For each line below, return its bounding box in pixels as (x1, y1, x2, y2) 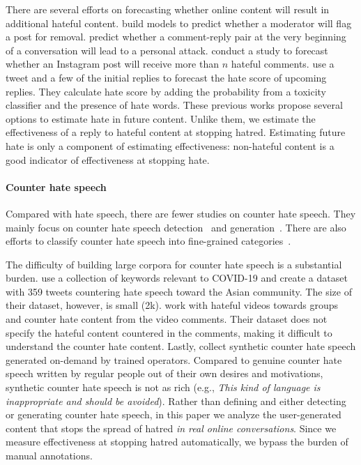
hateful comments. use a (231, 56, 335, 71)
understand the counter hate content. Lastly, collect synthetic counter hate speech (6, 339, 356, 353)
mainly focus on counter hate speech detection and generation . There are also (6, 220, 346, 234)
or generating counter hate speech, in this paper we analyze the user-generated (6, 407, 341, 422)
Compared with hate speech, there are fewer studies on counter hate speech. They (6, 206, 356, 220)
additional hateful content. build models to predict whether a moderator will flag (6, 15, 352, 30)
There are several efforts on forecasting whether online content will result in (6, 2, 330, 16)
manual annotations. (6, 448, 93, 463)
